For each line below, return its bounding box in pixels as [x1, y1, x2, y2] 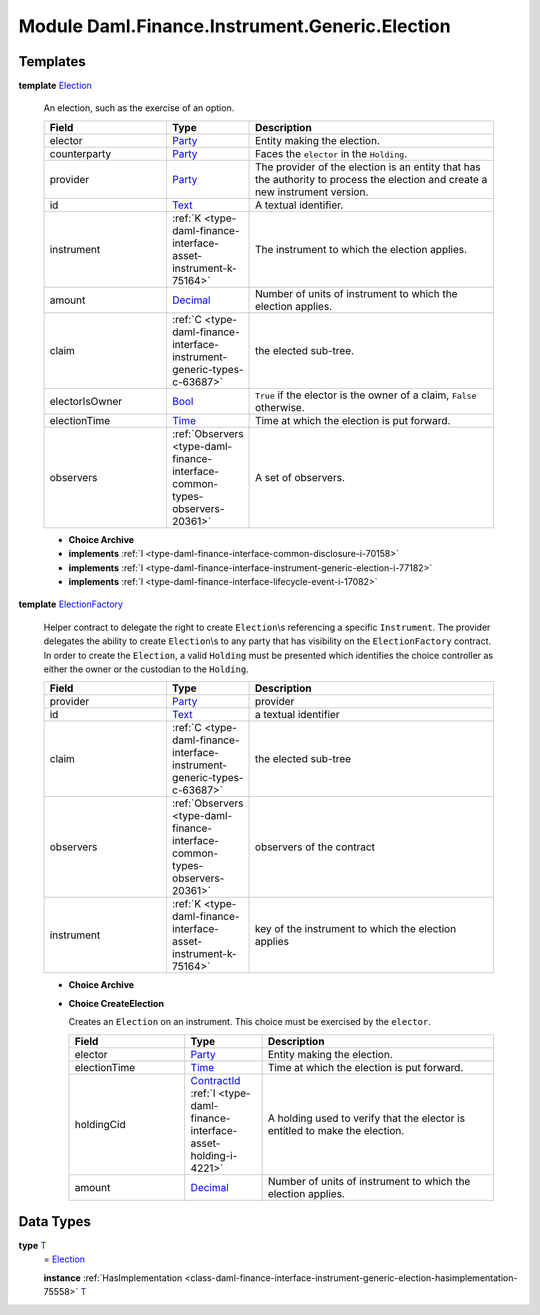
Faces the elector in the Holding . [255, 146, 408, 160]
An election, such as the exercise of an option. [43, 102, 235, 114]
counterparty [49, 146, 112, 160]
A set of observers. [255, 470, 345, 484]
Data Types [18, 1213, 92, 1230]
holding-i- [190, 1148, 238, 1162]
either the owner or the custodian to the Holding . [43, 663, 249, 675]
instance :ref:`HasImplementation [43, 1271, 183, 1284]
